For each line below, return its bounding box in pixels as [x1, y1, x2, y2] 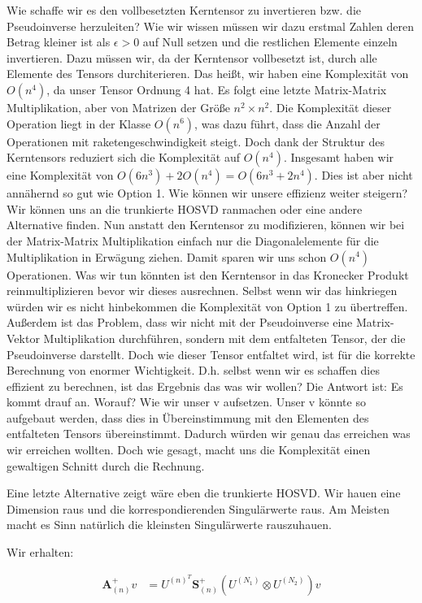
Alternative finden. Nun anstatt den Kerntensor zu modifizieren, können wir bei [7, 216, 405, 233]
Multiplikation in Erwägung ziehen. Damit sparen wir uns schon [7, 248, 327, 265]
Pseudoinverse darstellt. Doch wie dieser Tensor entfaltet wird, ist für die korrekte [7, 345, 415, 362]
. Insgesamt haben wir [283, 149, 394, 166]
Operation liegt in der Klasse [7, 115, 151, 132]
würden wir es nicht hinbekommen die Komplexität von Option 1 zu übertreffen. [7, 297, 408, 315]
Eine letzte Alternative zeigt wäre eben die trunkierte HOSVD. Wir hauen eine [7, 484, 401, 501]
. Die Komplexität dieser [269, 98, 392, 115]
